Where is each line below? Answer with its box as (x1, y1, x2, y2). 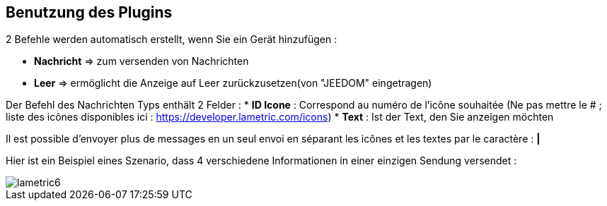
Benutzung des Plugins (6, 4, 173, 21)
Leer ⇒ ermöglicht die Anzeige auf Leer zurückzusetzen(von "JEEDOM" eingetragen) (34, 77, 432, 90)
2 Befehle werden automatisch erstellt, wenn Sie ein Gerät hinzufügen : (6, 33, 337, 46)
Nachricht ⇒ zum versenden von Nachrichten (34, 55, 249, 68)
